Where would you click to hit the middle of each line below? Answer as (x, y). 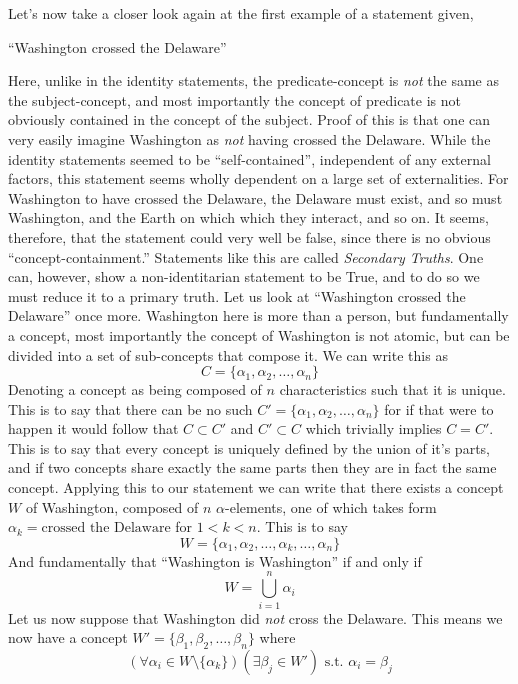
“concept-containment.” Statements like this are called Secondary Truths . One (246, 256)
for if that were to (439, 408)
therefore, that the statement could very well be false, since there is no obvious (249, 236)
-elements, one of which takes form (331, 506)
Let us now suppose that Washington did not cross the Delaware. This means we (255, 617)
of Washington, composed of (112, 506)
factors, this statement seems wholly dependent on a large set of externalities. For (258, 178)
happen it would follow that (93, 428)
